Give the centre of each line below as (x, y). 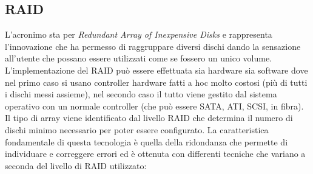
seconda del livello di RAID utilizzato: (76, 165)
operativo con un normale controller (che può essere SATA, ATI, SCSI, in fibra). (154, 106)
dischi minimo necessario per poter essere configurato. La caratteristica (137, 129)
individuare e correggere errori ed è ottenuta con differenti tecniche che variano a (155, 154)
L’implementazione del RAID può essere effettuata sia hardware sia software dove (156, 70)
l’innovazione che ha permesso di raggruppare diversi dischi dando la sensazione (153, 46)
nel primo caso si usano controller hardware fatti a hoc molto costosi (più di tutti (156, 82)
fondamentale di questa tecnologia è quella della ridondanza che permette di (146, 141)
